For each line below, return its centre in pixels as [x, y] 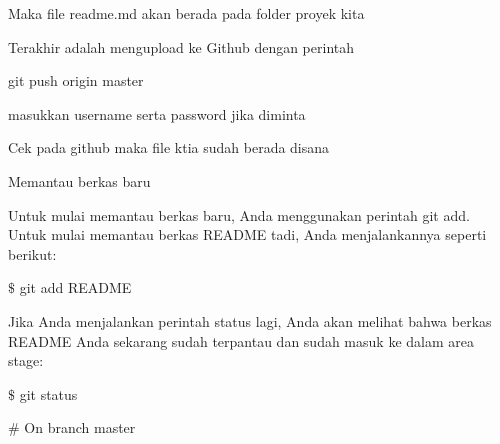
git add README [75, 287]
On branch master [80, 427]
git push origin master [76, 80]
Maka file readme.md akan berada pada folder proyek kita [186, 13]
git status [48, 393]
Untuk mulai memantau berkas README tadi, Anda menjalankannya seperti [247, 234]
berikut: [32, 253]
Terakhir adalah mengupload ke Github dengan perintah [181, 46]
